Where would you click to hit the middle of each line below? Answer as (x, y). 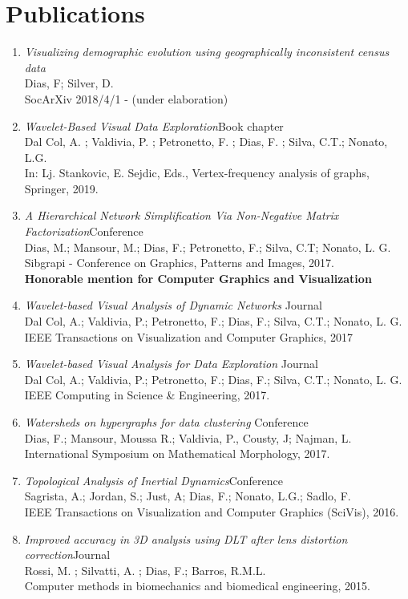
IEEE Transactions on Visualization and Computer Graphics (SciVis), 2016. (212, 511)
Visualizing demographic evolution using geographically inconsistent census (207, 52)
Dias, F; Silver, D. (69, 83)
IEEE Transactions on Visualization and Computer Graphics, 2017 (188, 336)
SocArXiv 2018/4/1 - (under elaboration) (126, 98)
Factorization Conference (84, 231)
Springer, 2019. (61, 188)
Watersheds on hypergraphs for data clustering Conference (166, 422)
